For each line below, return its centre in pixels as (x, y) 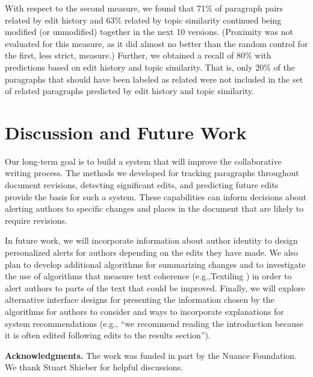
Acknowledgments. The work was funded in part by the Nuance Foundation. (151, 355)
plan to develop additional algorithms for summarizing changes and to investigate (155, 264)
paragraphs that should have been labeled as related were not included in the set (154, 79)
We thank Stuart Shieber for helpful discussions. (94, 367)
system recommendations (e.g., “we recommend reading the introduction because (154, 323)
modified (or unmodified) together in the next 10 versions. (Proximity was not (149, 32)
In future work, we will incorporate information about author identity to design (151, 240)
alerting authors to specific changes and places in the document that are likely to (154, 208)
